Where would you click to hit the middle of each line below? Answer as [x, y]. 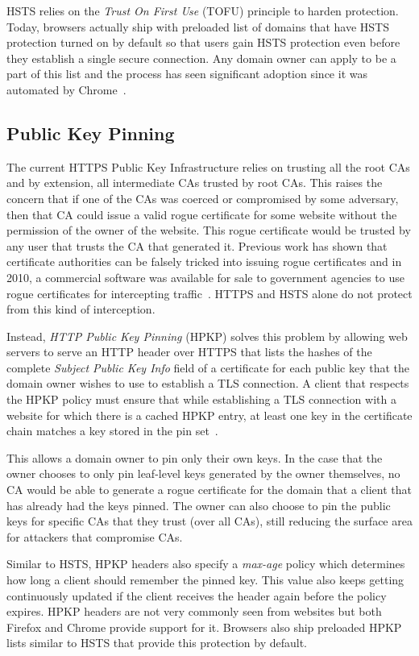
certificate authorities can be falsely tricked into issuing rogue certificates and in [204, 262]
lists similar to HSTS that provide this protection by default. [157, 643]
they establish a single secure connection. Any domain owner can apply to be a [201, 58]
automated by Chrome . [66, 89]
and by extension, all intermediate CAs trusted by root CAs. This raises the [195, 183]
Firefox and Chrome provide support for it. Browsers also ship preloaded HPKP [204, 627]
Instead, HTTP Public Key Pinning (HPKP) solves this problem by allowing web [207, 336]
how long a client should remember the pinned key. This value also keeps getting [205, 580]
